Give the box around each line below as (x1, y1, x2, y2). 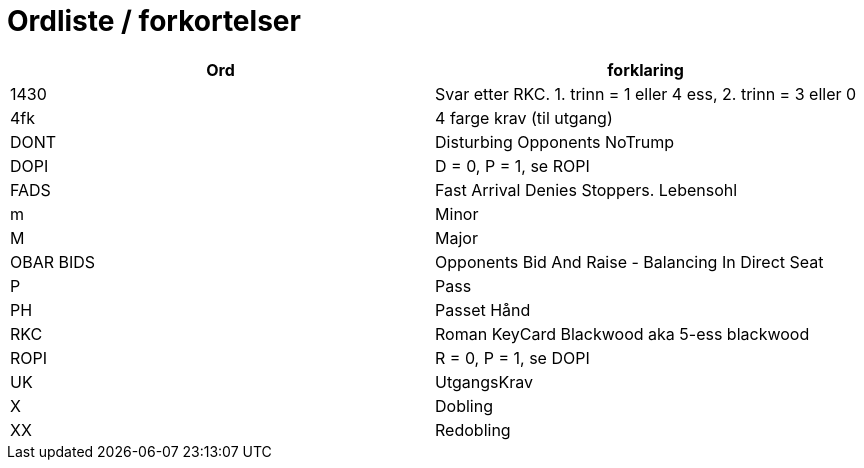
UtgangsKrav (435, 371, 534, 392)
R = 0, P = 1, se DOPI (435, 347, 590, 368)
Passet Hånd (435, 299, 531, 320)
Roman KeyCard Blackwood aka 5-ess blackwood (435, 323, 810, 344)
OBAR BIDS (10, 251, 96, 272)
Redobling (435, 419, 511, 440)
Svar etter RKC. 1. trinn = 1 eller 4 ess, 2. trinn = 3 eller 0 (435, 83, 857, 104)
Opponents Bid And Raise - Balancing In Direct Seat (435, 251, 824, 272)
